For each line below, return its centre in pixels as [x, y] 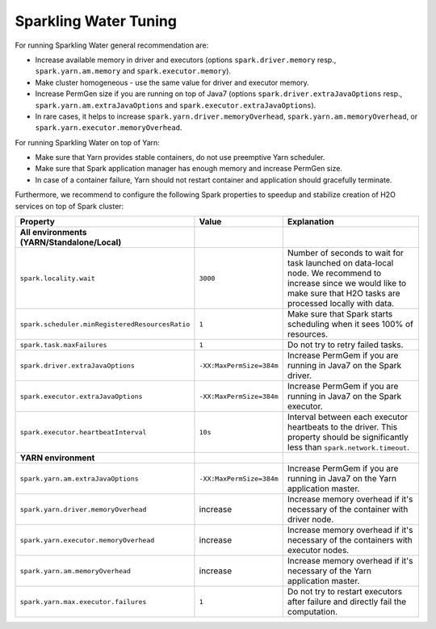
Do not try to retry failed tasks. [345, 345]
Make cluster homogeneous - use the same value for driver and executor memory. [172, 82]
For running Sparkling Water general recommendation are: [112, 45]
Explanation [310, 222]
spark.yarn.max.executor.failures [83, 602]
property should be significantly [348, 438]
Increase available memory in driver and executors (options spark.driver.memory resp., [186, 60]
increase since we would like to [347, 283]
